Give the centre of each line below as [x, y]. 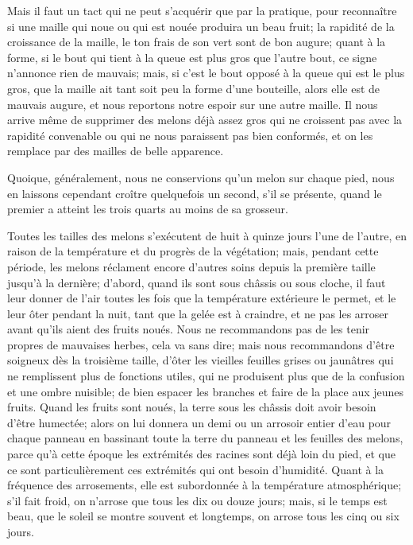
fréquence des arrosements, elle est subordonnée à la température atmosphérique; [205, 485]
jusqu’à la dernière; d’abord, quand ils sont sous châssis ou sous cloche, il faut [197, 282]
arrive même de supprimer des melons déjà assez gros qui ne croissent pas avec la [205, 120]
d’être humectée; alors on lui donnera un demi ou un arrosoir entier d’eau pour [199, 422]
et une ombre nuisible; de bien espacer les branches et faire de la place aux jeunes [206, 391]
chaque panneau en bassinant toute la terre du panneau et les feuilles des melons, [205, 438]
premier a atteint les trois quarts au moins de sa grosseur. [148, 209]
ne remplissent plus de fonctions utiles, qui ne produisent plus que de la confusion [206, 376]
